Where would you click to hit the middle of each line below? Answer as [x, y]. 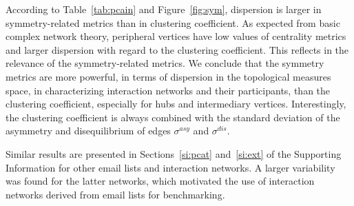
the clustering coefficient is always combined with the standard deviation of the [173, 117]
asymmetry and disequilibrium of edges [88, 131]
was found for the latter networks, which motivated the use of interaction [160, 181]
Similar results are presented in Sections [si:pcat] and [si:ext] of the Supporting [174, 153]
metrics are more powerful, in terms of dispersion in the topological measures [168, 76]
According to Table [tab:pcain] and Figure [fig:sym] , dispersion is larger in [164, 9]
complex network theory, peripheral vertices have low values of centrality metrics [176, 36]
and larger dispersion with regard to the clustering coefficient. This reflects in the [177, 49]
